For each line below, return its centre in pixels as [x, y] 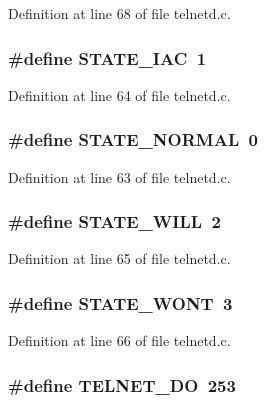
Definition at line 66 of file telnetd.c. [119, 340]
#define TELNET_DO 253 [122, 384]
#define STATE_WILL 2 [114, 221]
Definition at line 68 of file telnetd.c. [119, 13]
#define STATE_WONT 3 [120, 302]
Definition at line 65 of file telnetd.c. [119, 258]
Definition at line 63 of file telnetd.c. [119, 176]
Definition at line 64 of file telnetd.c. [119, 94]
